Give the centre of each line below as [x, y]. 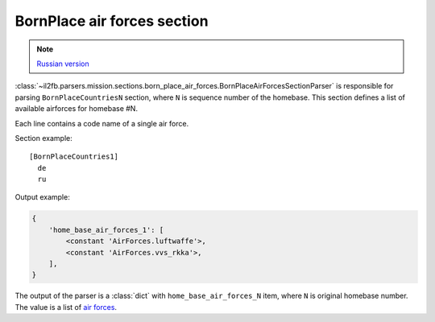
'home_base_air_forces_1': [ [106, 230]
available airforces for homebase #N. [77, 109]
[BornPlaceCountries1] [74, 157]
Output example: [42, 197]
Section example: [43, 138]
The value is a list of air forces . [66, 307]
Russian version [63, 64]
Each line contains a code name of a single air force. [102, 123]
